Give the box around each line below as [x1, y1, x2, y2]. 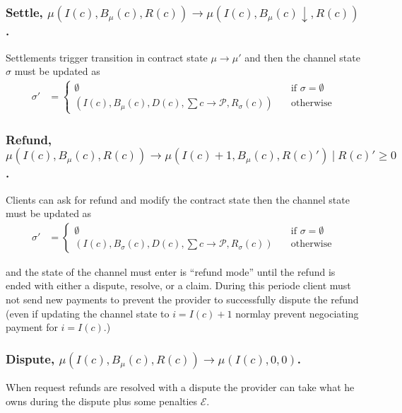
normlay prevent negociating [235, 306, 359, 320]
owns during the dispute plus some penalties [6, 393, 198, 408]
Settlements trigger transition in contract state [6, 50, 208, 64]
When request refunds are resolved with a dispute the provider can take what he [6, 380, 355, 395]
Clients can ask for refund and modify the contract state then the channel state [6, 192, 350, 206]
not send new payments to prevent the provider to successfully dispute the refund [6, 292, 359, 307]
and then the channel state [244, 50, 360, 64]
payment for [6, 320, 58, 335]
